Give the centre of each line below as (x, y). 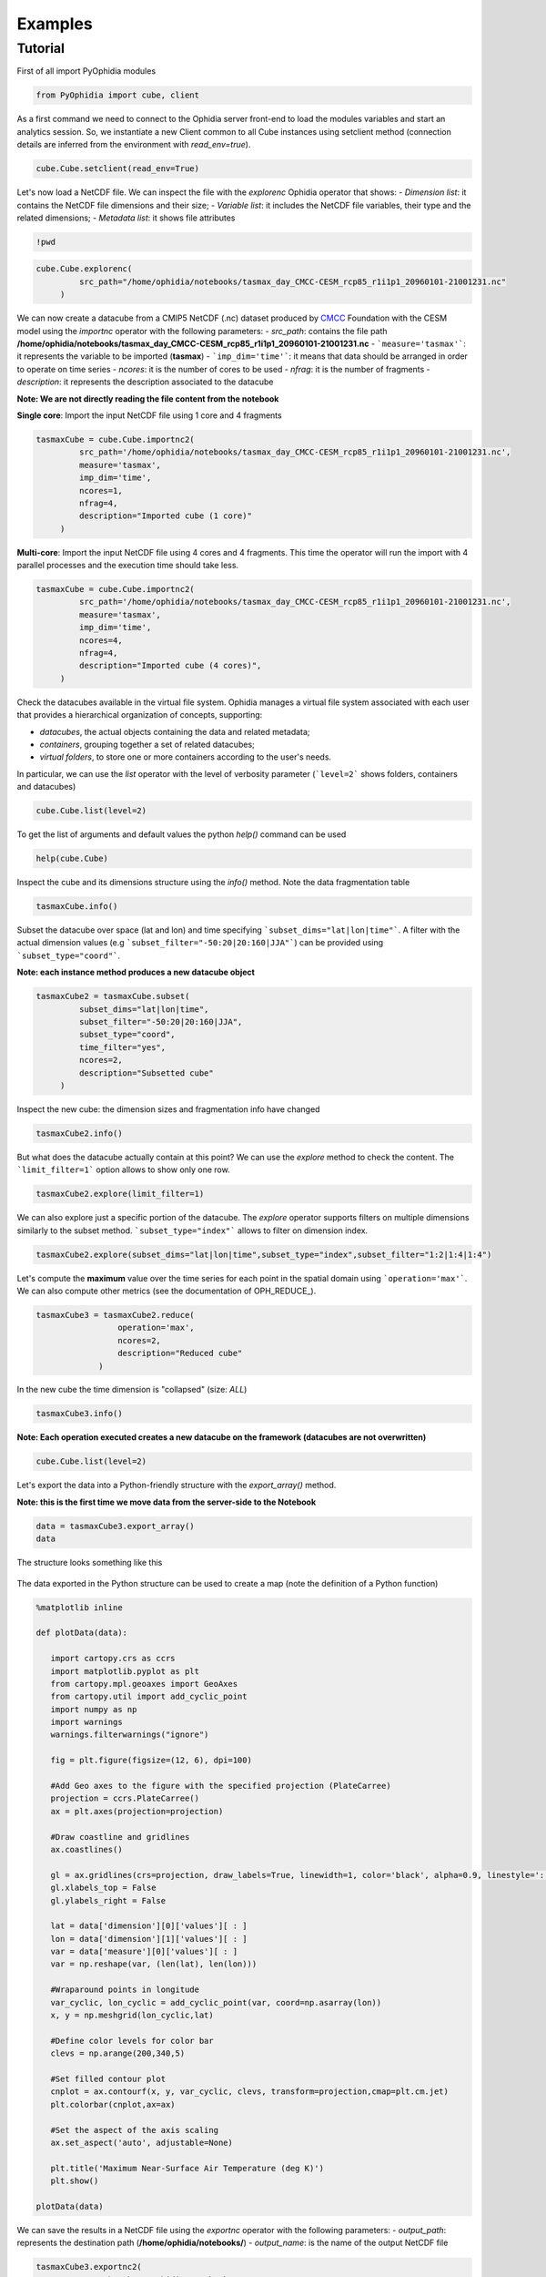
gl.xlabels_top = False (103, 1888)
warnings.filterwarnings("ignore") (130, 1735)
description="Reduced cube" (180, 1353)
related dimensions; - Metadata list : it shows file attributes (126, 218)
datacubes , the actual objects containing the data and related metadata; (175, 731)
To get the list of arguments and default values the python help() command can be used (182, 834)
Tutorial (41, 48)
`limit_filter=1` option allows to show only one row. (124, 1169)
